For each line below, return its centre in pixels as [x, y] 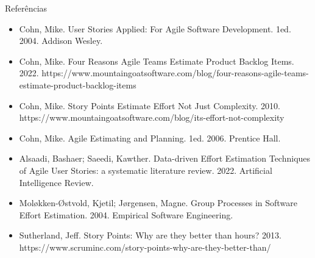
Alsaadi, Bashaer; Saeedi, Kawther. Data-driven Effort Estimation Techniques [165, 158]
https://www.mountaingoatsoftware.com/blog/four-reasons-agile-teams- [175, 73]
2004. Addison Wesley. [61, 41]
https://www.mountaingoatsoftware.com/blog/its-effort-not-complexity [152, 117]
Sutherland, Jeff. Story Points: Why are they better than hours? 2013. [150, 235]
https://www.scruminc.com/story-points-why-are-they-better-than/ [145, 247]
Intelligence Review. [56, 182]
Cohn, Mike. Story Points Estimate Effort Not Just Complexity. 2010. [150, 105]
